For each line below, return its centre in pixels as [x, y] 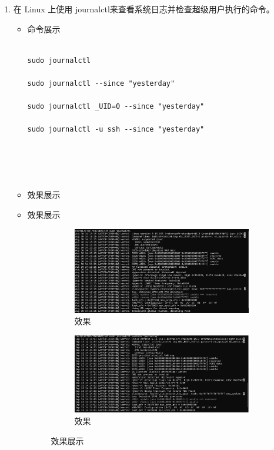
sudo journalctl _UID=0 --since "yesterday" [116, 107]
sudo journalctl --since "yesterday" [101, 83]
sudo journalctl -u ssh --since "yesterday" [116, 130]
